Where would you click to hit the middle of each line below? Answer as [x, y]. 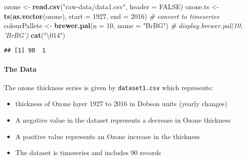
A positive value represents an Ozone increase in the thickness [107, 136]
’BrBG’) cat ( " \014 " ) [35, 35]
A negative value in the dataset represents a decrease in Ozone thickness [123, 120]
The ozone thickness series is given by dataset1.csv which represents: [109, 87]
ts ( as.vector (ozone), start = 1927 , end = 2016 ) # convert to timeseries [112, 16]
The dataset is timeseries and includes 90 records [88, 152]
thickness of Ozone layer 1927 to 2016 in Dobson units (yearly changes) [121, 103]
